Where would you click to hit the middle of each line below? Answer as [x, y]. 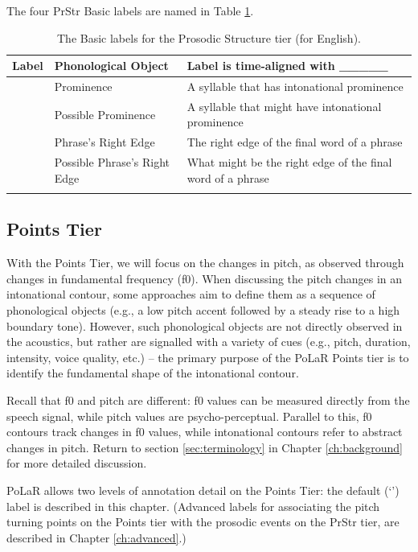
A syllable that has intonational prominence [295, 87]
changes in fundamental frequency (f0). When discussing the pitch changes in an [204, 278]
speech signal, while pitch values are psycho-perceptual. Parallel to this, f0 [189, 416]
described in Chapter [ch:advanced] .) [96, 537]
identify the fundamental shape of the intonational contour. [153, 373]
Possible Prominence [105, 114]
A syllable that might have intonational [284, 106]
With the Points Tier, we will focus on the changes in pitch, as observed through [205, 263]
